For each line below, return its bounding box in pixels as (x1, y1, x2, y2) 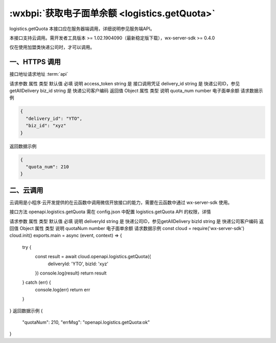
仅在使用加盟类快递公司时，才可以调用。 (9, 44, 95, 51)
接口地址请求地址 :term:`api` (9, 71, 68, 77)
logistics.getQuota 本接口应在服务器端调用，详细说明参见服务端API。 (9, 26, 155, 32)
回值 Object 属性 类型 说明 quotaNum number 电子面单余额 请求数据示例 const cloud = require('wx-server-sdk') (9, 225, 245, 231)
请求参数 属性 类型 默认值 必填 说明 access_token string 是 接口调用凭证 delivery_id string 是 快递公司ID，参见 (9, 80, 240, 86)
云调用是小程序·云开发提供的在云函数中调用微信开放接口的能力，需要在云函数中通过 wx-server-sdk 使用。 (9, 199, 233, 205)
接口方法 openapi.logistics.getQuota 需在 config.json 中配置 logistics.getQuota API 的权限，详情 (9, 209, 211, 215)
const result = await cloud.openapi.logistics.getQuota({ (35, 254, 151, 260)
